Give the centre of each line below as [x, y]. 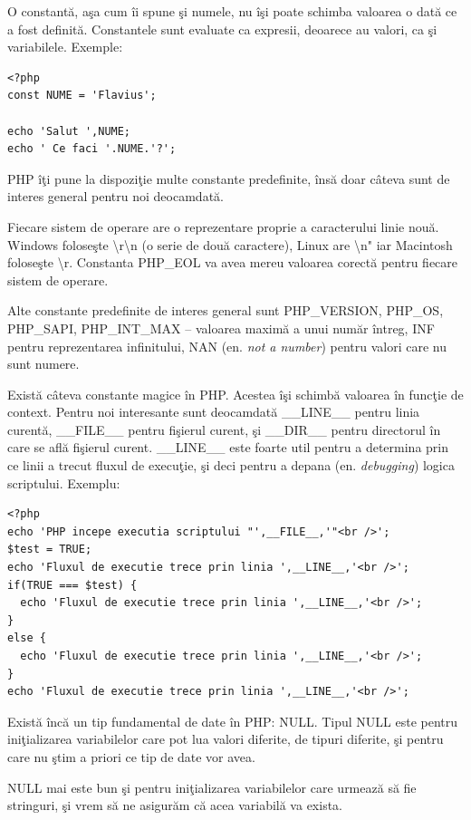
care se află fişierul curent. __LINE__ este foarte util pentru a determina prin [228, 447]
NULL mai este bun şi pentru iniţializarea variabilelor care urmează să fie [212, 787]
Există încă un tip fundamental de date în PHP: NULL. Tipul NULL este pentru [233, 721]
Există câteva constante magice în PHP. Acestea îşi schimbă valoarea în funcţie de [235, 394]
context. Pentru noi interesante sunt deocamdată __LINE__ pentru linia [214, 412]
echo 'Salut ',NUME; [69, 131]
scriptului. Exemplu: [64, 482]
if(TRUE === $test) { [72, 585]
